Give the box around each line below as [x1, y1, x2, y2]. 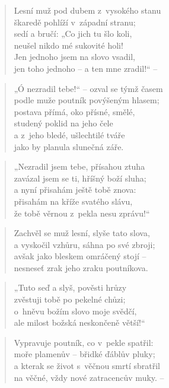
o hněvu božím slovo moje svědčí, [14, 304, 137, 317]
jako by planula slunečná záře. [14, 140, 124, 152]
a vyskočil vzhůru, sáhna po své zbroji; [14, 238, 155, 250]
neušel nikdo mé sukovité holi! [14, 39, 123, 51]
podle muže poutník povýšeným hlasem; [14, 94, 160, 106]
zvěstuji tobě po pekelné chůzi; [14, 293, 126, 306]
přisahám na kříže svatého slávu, [14, 195, 133, 207]
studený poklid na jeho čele [14, 117, 113, 129]
